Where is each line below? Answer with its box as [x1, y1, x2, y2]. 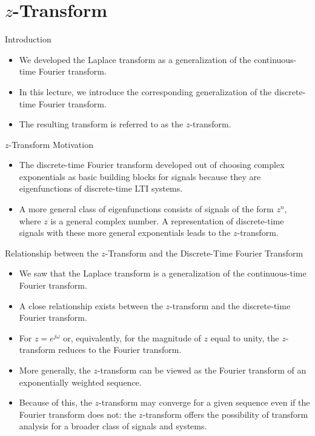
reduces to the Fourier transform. [58, 343, 182, 356]
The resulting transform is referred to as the [19, 118, 184, 130]
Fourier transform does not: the [19, 407, 136, 420]
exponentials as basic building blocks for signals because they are [19, 170, 261, 183]
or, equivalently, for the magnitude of [63, 331, 201, 344]
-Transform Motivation [8, 138, 93, 150]
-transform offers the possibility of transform [142, 407, 308, 420]
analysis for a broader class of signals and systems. [19, 420, 207, 432]
